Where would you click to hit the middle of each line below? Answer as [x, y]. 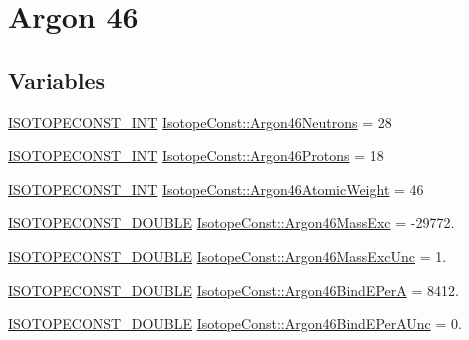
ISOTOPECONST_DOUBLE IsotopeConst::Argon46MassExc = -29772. [231, 222]
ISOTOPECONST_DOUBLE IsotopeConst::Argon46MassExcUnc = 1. [227, 255]
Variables [57, 79]
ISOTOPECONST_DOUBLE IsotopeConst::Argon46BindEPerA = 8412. [233, 289]
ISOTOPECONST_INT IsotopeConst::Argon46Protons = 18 [196, 155]
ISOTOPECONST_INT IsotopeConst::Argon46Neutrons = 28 [200, 121]
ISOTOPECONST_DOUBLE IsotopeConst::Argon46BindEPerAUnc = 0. [235, 323]
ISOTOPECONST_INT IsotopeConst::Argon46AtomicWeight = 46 [216, 188]
